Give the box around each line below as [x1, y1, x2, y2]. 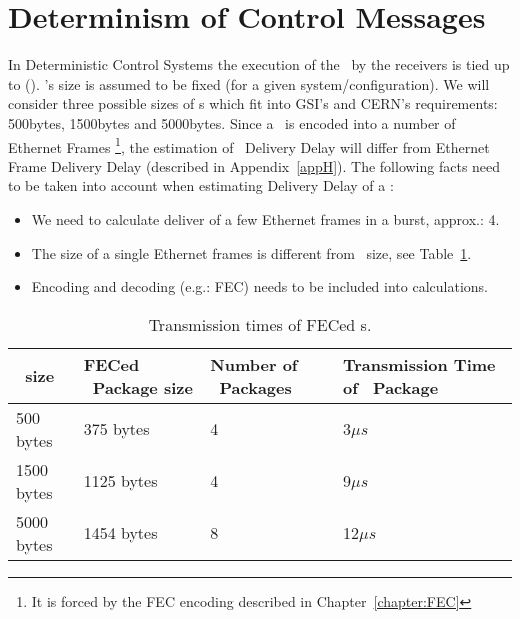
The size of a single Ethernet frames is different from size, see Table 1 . [31, 242, 472, 263]
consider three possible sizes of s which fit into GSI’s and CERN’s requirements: [8, 93, 498, 114]
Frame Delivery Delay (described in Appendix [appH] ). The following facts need [8, 155, 501, 176]
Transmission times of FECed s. [148, 312, 372, 336]
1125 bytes [83, 469, 158, 493]
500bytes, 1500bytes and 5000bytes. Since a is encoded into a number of [8, 112, 456, 133]
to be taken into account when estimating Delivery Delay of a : [8, 175, 394, 196]
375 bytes [83, 417, 150, 441]
